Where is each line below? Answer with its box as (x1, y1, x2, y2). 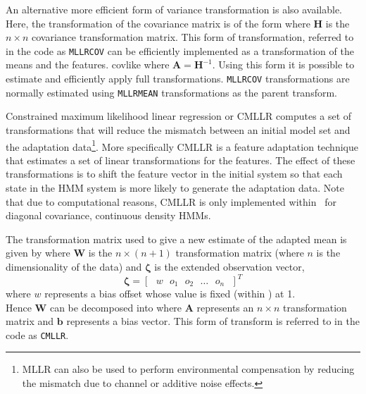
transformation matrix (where (175, 245, 304, 260)
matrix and (6, 314, 54, 328)
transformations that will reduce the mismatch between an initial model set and (6, 122, 351, 137)
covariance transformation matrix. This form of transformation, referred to (32, 30, 354, 44)
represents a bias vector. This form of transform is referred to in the (66, 314, 360, 328)
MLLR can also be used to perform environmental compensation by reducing (22, 362, 355, 376)
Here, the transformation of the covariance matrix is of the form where (6, 16, 310, 30)
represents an (196, 300, 254, 314)
